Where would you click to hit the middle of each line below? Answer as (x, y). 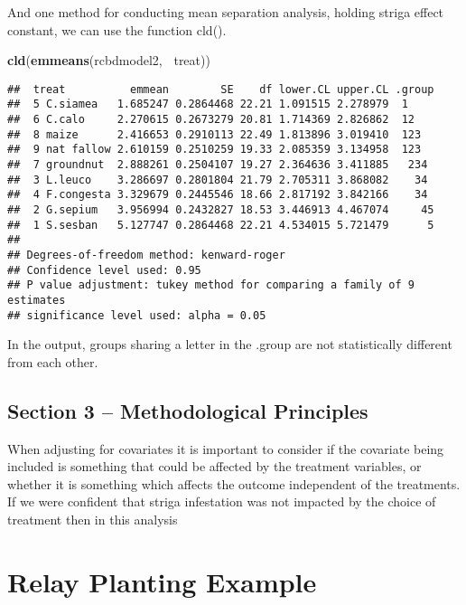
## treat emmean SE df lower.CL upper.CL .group (221, 89)
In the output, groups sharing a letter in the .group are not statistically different (230, 344)
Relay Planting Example (162, 581)
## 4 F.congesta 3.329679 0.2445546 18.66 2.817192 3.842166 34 (218, 195)
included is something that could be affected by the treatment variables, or (214, 466)
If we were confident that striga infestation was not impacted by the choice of (222, 501)
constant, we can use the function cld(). (117, 29)
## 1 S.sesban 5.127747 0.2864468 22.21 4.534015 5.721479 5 (221, 225)
